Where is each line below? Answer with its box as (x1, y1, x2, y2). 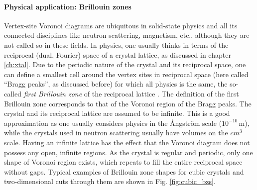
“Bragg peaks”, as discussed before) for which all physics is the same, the (4, 79, 228, 89)
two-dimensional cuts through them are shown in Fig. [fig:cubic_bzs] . (4, 176, 216, 187)
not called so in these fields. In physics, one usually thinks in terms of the (4, 39, 229, 50)
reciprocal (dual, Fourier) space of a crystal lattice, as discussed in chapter (4, 49, 231, 60)
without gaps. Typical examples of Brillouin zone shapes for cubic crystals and (4, 166, 244, 177)
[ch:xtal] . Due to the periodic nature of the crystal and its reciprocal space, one (4, 59, 246, 70)
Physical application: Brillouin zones (4, 1, 131, 11)
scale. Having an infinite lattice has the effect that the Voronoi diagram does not (4, 137, 250, 147)
